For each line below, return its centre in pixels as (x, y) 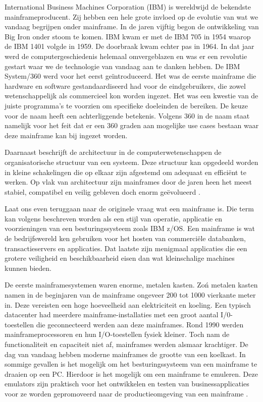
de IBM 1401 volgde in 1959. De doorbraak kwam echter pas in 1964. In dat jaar (129, 46)
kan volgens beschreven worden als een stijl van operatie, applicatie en (113, 218)
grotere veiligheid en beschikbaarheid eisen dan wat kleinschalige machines (120, 258)
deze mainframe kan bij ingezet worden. (66, 135)
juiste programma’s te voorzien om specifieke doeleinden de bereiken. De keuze (126, 105)
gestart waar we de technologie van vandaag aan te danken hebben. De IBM (122, 66)
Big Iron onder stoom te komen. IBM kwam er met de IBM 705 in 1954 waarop (128, 36)
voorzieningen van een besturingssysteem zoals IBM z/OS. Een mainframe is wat (130, 228)
